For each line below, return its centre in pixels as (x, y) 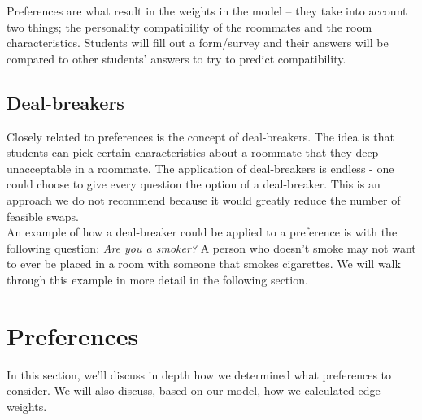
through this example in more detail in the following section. (157, 279)
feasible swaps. (43, 216)
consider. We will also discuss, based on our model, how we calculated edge (194, 390)
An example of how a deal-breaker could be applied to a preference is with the (202, 232)
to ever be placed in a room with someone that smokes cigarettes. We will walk (204, 264)
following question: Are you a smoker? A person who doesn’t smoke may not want (211, 247)
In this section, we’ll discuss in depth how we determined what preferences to (199, 374)
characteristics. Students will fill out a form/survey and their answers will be (198, 43)
